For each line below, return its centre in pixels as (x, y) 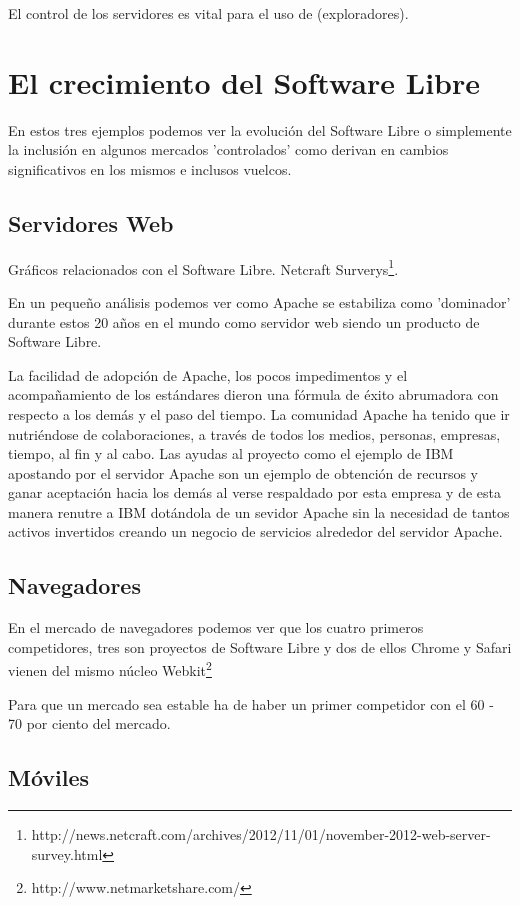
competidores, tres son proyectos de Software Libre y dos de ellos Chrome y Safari (260, 646)
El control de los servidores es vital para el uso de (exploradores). (208, 13)
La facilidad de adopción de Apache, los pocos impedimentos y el (208, 374)
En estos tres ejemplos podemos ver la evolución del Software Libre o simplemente (260, 129)
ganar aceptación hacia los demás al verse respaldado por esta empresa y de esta (254, 492)
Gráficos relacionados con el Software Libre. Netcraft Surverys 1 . (203, 267)
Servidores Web (91, 222)
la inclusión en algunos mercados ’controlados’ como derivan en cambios (228, 149)
